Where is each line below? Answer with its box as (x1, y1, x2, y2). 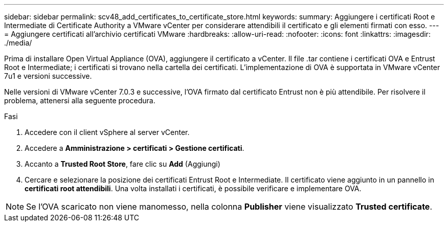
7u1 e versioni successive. (4, 72, 92, 80)
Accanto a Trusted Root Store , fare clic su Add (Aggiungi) (25, 160, 220, 168)
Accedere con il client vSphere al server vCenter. (25, 128, 190, 137)
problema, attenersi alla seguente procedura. (4, 96, 155, 105)
